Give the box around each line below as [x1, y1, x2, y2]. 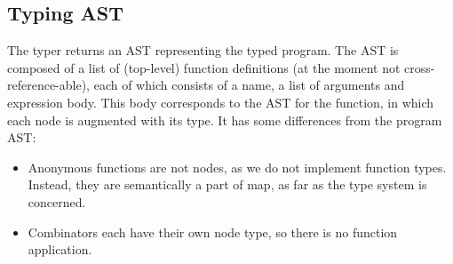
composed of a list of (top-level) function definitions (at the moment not [7, 58, 401, 76]
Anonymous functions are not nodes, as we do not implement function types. [28, 157, 447, 176]
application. [28, 240, 92, 259]
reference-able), [7, 76, 91, 94]
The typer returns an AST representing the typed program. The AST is [7, 41, 399, 60]
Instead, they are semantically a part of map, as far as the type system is [28, 175, 427, 194]
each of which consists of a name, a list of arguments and [93, 76, 405, 94]
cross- [404, 58, 435, 76]
